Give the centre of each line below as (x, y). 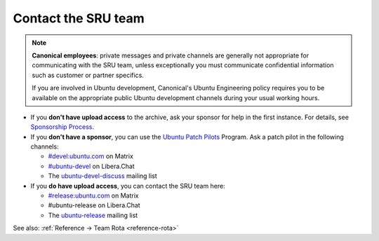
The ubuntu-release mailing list (93, 215)
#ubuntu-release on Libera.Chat (94, 205)
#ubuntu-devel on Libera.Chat (91, 166)
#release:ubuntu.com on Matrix (94, 195)
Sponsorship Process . (62, 127)
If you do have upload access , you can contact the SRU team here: (128, 186)
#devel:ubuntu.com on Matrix (91, 156)
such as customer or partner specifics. (88, 75)
